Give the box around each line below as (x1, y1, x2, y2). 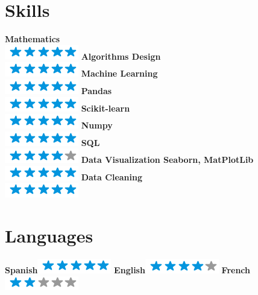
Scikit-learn (81, 101, 130, 114)
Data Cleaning (81, 170, 143, 183)
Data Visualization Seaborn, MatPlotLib (81, 153, 254, 166)
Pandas (81, 84, 112, 97)
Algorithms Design (81, 49, 161, 62)
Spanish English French (5, 264, 251, 276)
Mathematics (5, 33, 60, 45)
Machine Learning (81, 67, 158, 80)
